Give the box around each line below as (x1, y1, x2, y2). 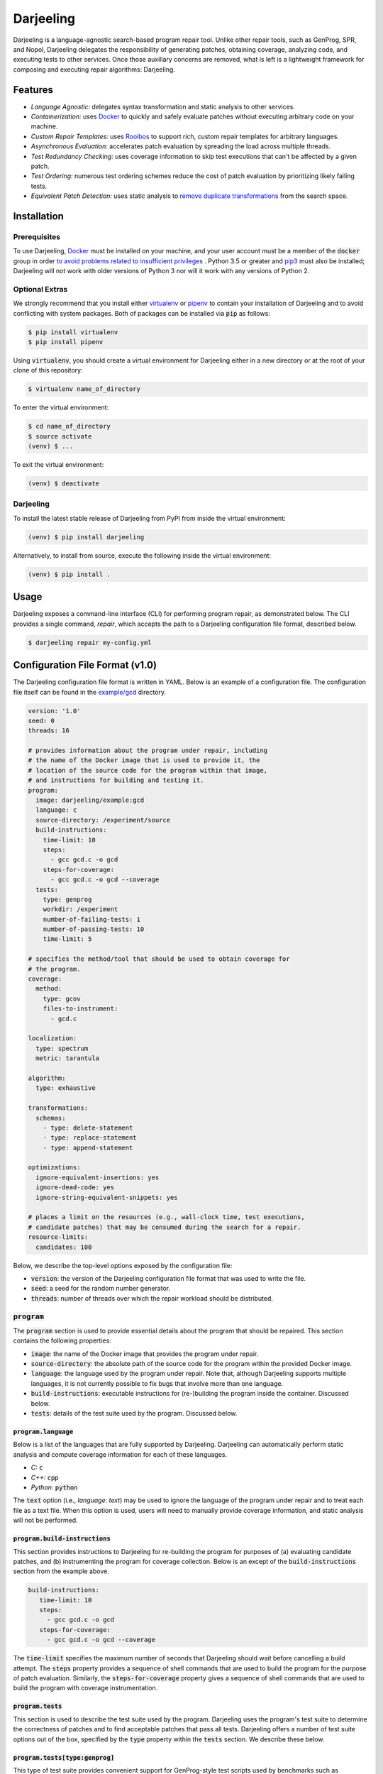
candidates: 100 (35, 1243, 92, 1251)
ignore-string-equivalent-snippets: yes (35, 1193, 178, 1201)
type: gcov (43, 994, 81, 1003)
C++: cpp (30, 1473, 60, 1482)
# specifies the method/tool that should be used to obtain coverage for (28, 955, 290, 963)
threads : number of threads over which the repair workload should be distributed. (30, 1294, 273, 1302)
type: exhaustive (35, 1084, 96, 1092)
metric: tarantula (35, 1054, 99, 1062)
